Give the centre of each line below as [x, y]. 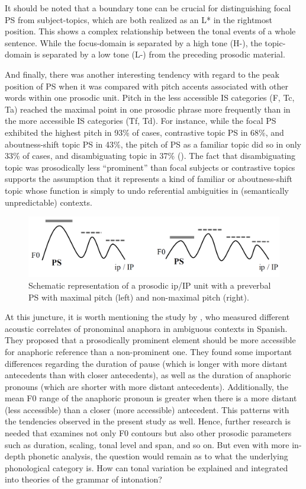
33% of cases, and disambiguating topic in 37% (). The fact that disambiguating [150, 156]
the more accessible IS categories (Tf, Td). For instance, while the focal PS [141, 121]
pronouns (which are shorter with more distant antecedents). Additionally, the [146, 386]
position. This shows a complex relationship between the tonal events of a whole [150, 31]
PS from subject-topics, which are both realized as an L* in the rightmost [138, 19]
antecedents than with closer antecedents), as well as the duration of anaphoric [148, 375]
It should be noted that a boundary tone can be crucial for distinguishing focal [148, 8]
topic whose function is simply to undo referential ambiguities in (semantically [147, 190]
